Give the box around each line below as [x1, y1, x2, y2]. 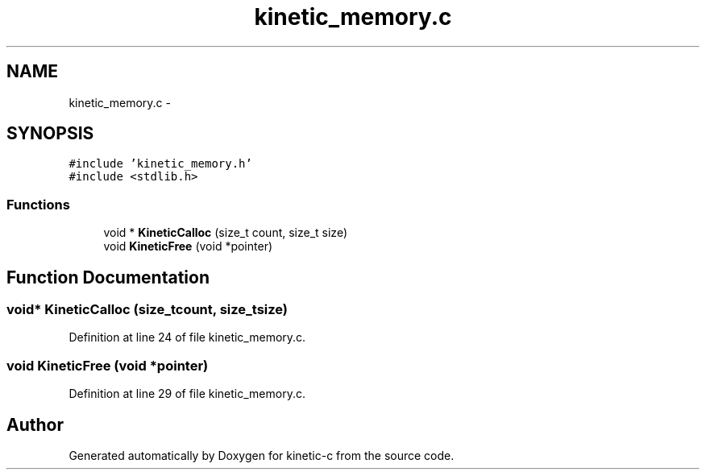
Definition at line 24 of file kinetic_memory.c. [69, 330, 306, 345]
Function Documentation [6, 267, 210, 288]
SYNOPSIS [6, 123, 94, 144]
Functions [6, 196, 70, 213]
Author [6, 414, 64, 435]
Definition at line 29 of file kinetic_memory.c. [69, 387, 305, 401]
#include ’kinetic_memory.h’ [69, 157, 252, 171]
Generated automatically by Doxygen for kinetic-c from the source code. [69, 449, 455, 462]
